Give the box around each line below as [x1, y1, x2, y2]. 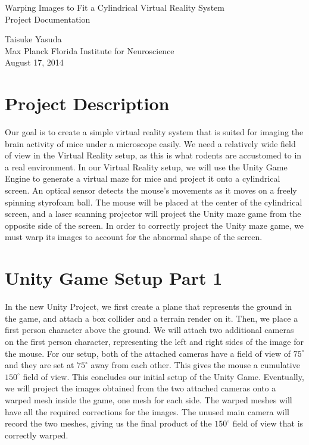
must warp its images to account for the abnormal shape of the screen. [5, 231, 263, 243]
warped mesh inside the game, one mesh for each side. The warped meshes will [5, 393, 292, 406]
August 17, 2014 [5, 56, 64, 69]
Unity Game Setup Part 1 [5, 266, 223, 290]
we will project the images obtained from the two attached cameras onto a [5, 382, 276, 394]
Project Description [5, 91, 170, 116]
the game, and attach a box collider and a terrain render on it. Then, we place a [5, 312, 298, 324]
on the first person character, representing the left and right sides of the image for [5, 335, 304, 347]
